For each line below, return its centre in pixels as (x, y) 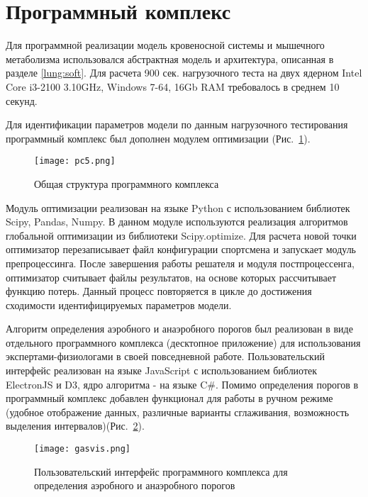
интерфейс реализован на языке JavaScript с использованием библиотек (162, 370)
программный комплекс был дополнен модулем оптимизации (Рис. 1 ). (158, 138)
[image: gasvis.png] (83, 449)
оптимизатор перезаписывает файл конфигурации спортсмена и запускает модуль (181, 249)
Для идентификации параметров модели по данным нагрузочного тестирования (177, 124)
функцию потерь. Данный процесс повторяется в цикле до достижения (159, 291)
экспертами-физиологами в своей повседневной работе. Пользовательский (165, 356)
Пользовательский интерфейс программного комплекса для (161, 471)
